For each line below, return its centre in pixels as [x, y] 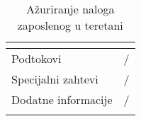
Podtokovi [36, 58]
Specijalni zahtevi [55, 79]
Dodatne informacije [62, 99]
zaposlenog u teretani [70, 25]
